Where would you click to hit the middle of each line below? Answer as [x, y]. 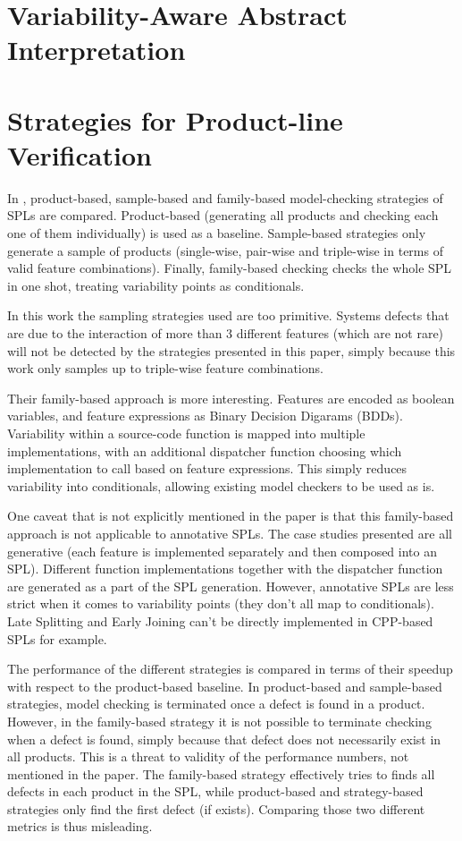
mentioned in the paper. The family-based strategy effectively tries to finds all [221, 773]
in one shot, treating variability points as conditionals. [156, 285]
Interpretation [97, 50]
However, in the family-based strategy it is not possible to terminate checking [219, 721]
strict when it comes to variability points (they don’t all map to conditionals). [221, 603]
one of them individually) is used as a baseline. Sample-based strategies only [217, 233]
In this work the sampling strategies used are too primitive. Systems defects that [228, 315]
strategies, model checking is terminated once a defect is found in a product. [216, 704]
